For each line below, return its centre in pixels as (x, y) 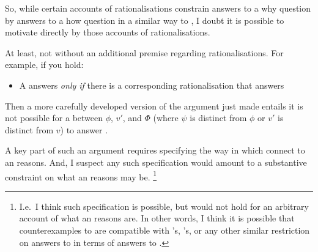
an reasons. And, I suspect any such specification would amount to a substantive (156, 162)
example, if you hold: (44, 65)
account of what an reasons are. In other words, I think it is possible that (157, 218)
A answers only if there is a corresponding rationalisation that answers (152, 85)
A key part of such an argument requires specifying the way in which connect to (155, 150)
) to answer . (84, 129)
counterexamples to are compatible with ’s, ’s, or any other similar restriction (165, 230)
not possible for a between (54, 118)
